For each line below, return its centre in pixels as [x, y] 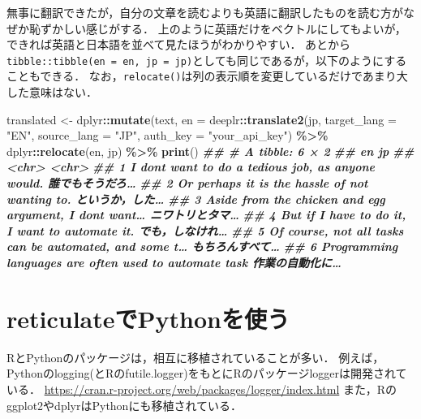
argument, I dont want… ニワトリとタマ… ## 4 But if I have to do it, [206, 215]
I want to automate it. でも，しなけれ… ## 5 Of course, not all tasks [205, 230]
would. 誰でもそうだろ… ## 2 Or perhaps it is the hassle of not [187, 183]
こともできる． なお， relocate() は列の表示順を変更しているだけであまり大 [207, 76]
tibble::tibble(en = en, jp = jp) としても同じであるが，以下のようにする [207, 60]
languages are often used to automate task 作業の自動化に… [174, 263]
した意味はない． [52, 92]
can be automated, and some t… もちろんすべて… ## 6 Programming [202, 246]
